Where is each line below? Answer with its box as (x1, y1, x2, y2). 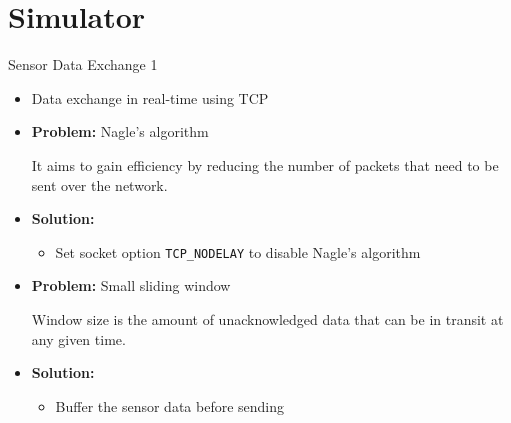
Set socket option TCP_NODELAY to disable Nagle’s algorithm (55, 241, 421, 262)
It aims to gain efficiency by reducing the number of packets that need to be (31, 154, 499, 175)
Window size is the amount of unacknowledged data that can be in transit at (31, 308, 504, 329)
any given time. (31, 328, 126, 349)
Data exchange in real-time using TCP (31, 87, 269, 108)
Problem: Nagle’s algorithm (31, 121, 209, 142)
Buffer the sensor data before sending (55, 395, 285, 416)
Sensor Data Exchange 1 (8, 54, 158, 75)
